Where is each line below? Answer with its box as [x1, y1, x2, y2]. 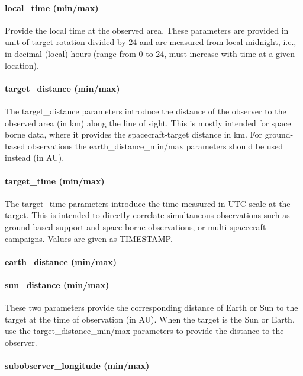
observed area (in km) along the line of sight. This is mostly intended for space [5, 116, 291, 129]
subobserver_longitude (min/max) [5, 359, 150, 372]
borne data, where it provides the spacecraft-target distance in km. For [5, 128, 263, 141]
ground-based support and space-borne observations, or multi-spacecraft [5, 220, 266, 232]
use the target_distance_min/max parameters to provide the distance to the [5, 324, 284, 337]
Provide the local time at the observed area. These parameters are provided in [5, 24, 289, 36]
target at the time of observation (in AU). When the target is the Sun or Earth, [5, 313, 295, 325]
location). [5, 59, 39, 71]
